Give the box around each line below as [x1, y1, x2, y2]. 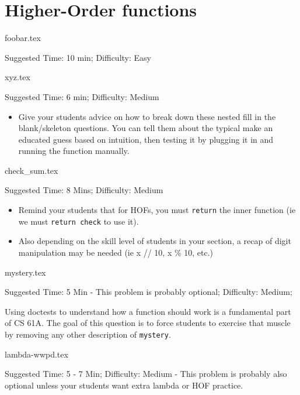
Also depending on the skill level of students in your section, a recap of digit [18, 235, 291, 247]
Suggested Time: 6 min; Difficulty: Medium [5, 90, 159, 102]
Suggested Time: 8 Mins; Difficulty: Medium [5, 184, 163, 196]
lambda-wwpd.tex [5, 348, 68, 360]
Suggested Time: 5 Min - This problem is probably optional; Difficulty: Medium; [5, 286, 292, 298]
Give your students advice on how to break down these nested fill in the [18, 110, 276, 122]
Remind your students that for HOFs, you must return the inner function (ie [18, 204, 296, 216]
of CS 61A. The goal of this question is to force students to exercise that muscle [5, 317, 291, 329]
